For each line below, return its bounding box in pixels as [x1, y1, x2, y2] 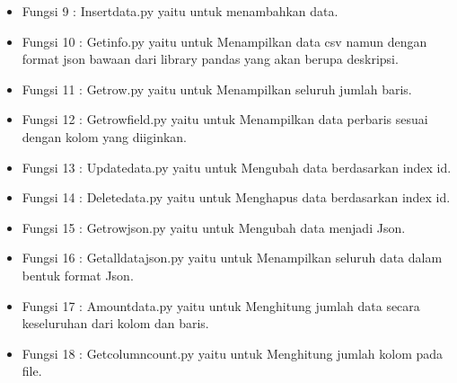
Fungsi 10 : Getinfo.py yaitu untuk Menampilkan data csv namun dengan [22, 31, 427, 50]
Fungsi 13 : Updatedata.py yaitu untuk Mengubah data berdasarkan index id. [22, 157, 452, 176]
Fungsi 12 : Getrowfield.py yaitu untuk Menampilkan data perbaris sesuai [22, 110, 428, 129]
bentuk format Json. [22, 265, 134, 284]
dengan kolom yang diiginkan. [22, 127, 188, 146]
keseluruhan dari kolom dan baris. [22, 314, 209, 333]
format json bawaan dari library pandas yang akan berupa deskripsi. [22, 49, 399, 68]
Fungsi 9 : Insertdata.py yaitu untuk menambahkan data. [22, 2, 338, 20]
